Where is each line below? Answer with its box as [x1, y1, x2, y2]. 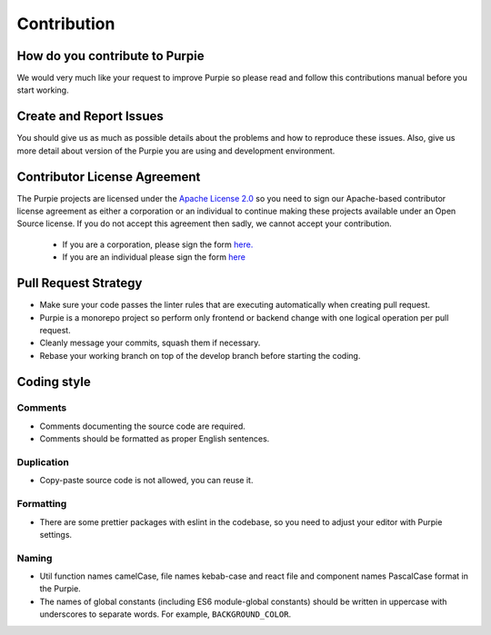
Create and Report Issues [16, 109, 164, 124]
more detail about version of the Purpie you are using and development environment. [16, 145, 336, 156]
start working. [16, 84, 69, 95]
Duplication [16, 456, 70, 468]
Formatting [16, 498, 67, 511]
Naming [16, 551, 53, 564]
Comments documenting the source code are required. [39, 421, 245, 432]
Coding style [16, 373, 91, 390]
